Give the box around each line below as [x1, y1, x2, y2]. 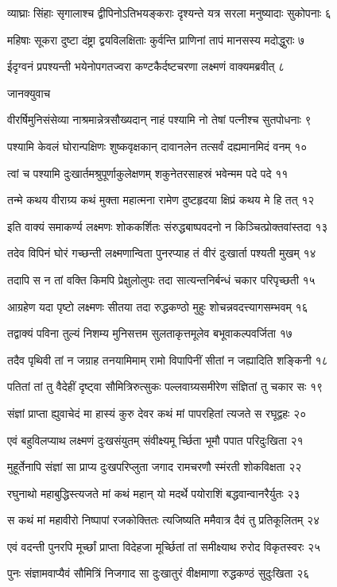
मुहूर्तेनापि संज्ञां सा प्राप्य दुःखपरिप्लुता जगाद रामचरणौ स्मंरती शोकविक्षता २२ [7, 458, 302, 475]
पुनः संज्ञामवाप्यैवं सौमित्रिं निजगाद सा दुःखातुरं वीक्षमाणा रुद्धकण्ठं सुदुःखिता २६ [7, 565, 310, 581]
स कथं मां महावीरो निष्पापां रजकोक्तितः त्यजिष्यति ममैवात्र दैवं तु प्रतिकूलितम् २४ [7, 512, 320, 528]
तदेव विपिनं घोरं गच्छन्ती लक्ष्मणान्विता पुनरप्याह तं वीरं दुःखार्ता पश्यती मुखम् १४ [7, 245, 316, 261]
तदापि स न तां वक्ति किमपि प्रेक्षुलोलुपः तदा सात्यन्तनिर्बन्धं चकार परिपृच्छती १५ [7, 271, 316, 288]
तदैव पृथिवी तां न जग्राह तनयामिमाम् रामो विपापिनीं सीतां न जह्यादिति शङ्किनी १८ [7, 351, 328, 368]
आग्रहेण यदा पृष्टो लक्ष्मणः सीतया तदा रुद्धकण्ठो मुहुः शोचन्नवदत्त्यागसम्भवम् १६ [7, 298, 308, 315]
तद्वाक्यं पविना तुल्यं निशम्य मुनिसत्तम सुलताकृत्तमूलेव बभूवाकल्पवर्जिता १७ [7, 325, 292, 342]
